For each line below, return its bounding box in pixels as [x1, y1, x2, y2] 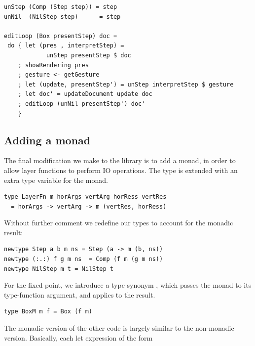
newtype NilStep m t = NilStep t [4, 265, 113, 272]
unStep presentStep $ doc [46, 51, 131, 59]
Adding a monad [4, 132, 91, 147]
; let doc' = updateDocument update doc [18, 90, 152, 98]
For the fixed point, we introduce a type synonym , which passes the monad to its [4, 280, 252, 290]
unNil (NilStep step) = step [4, 13, 121, 20]
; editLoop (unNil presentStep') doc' [18, 100, 146, 107]
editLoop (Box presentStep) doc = [4, 32, 117, 40]
